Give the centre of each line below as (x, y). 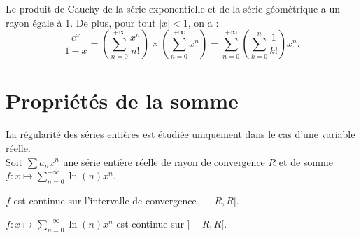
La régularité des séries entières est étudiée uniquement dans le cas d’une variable (180, 134)
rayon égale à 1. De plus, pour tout (81, 22)
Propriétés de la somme (122, 100)
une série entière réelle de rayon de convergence (164, 161)
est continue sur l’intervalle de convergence (105, 200)
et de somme (306, 161)
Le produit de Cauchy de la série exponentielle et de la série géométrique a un (173, 8)
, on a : (203, 22)
